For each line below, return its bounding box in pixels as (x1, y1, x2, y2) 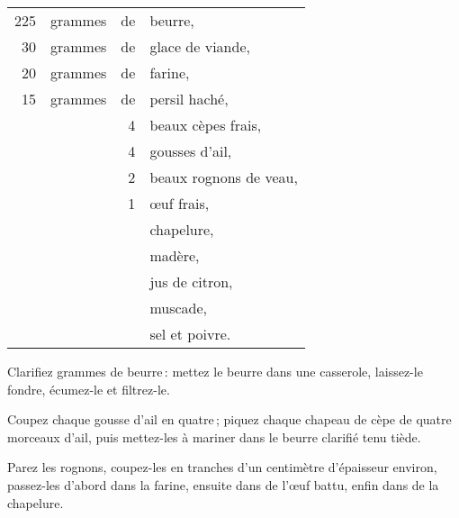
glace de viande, (149, 36, 250, 57)
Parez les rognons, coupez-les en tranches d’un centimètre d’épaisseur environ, (7, 458, 437, 477)
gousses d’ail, (149, 141, 232, 161)
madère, (149, 245, 200, 266)
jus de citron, (149, 271, 233, 292)
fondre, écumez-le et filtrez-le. (7, 379, 170, 398)
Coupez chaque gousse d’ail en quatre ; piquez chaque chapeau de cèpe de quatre (7, 410, 452, 429)
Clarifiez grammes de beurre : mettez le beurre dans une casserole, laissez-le (7, 362, 423, 380)
